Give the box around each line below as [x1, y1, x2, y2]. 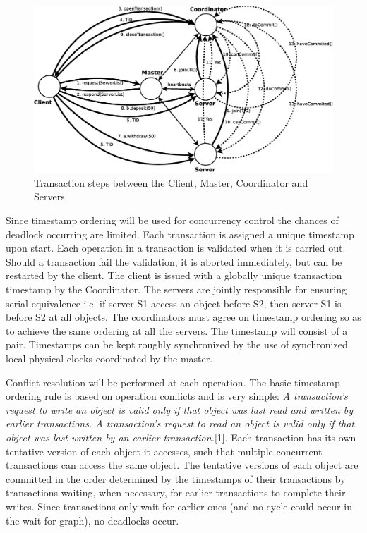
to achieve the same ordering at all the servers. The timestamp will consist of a [6, 323, 348, 338]
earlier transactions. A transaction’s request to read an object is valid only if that [6, 416, 355, 431]
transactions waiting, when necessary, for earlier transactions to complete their [6, 485, 346, 500]
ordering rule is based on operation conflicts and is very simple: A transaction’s [6, 388, 348, 403]
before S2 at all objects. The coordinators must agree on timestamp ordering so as [6, 310, 361, 324]
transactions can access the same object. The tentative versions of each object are [6, 458, 359, 472]
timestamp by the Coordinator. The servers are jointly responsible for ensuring [6, 282, 347, 296]
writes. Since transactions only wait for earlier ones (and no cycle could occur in [6, 498, 352, 513]
